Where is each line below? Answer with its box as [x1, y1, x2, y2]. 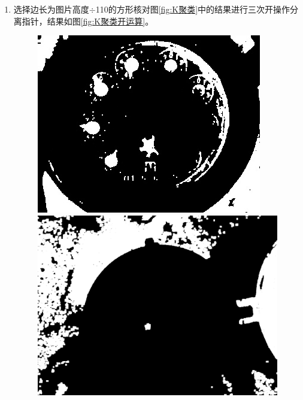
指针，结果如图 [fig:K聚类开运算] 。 [22, 14, 154, 27]
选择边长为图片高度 [13, 3, 89, 15]
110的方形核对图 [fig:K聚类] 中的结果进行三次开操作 [95, 3, 290, 15]
